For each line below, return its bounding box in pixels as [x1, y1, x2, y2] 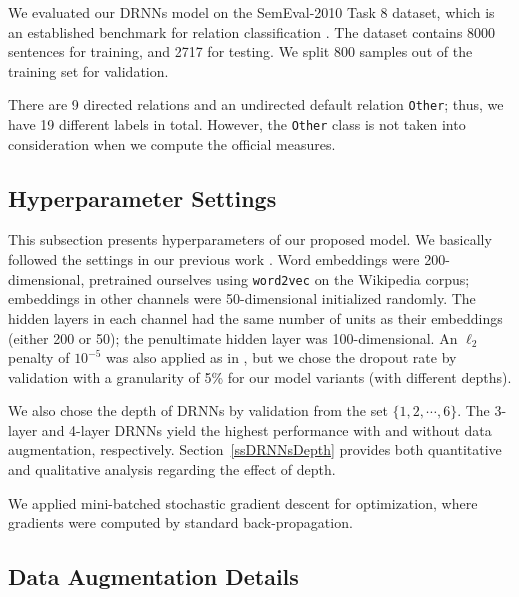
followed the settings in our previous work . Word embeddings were [8, 249, 420, 270]
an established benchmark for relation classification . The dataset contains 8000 [8, 21, 496, 42]
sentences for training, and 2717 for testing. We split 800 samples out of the [8, 41, 473, 62]
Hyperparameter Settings [8, 182, 277, 213]
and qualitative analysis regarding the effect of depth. [8, 459, 336, 480]
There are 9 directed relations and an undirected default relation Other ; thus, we [8, 94, 504, 115]
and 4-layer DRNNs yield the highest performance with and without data [41, 419, 492, 440]
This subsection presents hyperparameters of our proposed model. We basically [8, 229, 492, 250]
